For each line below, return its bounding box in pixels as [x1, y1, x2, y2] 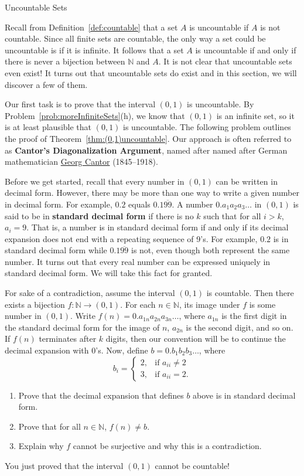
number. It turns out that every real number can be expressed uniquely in [5, 255, 271, 267]
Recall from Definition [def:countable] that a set [5, 21, 178, 33]
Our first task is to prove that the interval [5, 98, 156, 110]
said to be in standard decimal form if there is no [5, 209, 194, 222]
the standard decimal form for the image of [5, 321, 160, 333]
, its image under [179, 298, 240, 310]
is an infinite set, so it [216, 109, 295, 121]
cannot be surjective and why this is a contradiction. [73, 440, 262, 452]
